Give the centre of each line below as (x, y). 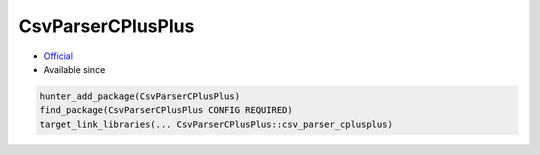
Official (58, 56)
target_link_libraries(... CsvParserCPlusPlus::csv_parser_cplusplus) (216, 124)
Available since (74, 69)
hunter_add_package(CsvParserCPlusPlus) (139, 96)
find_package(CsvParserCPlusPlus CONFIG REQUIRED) (166, 110)
